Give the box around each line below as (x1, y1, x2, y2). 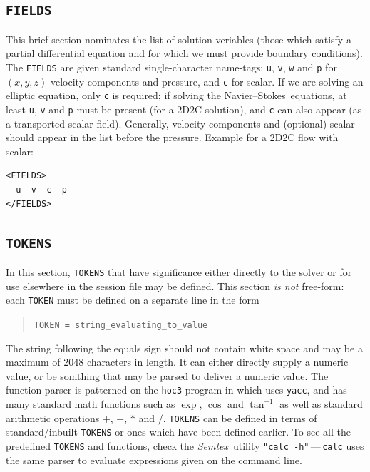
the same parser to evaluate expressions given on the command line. (6, 452, 302, 467)
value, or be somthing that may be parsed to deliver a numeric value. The (6, 368, 329, 383)
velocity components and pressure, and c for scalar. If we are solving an (51, 73, 364, 88)
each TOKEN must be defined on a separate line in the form (6, 292, 259, 307)
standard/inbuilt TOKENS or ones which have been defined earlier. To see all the (6, 424, 351, 439)
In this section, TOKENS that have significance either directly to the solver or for (6, 264, 352, 279)
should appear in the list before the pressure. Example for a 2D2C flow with (6, 130, 339, 145)
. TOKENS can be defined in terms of (163, 410, 317, 425)
